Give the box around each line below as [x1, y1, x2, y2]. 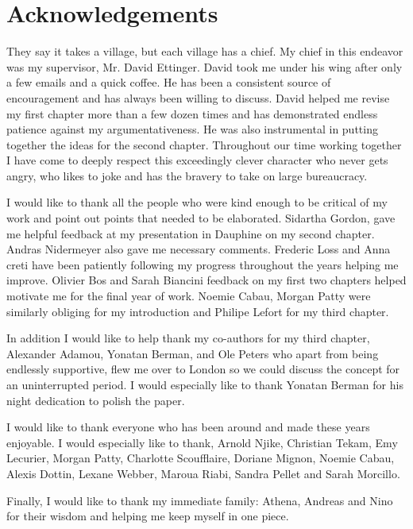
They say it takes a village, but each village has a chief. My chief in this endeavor [6, 43, 403, 60]
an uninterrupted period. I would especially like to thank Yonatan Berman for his [6, 376, 403, 392]
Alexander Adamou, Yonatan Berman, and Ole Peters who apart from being [6, 345, 379, 361]
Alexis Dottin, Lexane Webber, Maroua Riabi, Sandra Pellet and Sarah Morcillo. [6, 465, 400, 481]
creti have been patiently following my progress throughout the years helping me [6, 256, 399, 272]
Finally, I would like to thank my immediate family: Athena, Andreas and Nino [6, 492, 393, 508]
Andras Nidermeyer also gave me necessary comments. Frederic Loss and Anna [6, 241, 391, 257]
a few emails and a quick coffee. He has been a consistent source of [6, 74, 331, 91]
